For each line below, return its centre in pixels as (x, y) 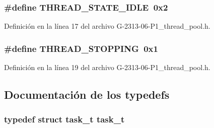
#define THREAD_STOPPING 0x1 (81, 48)
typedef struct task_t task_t (64, 119)
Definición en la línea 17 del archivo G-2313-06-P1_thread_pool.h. (107, 26)
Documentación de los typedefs (87, 94)
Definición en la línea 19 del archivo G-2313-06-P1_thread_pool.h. (107, 67)
